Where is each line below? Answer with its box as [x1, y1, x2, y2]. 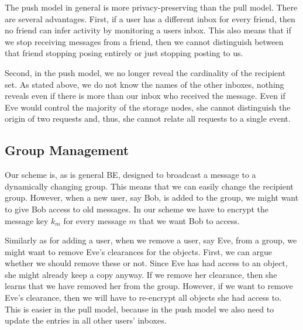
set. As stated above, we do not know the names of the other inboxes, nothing [5, 78, 284, 90]
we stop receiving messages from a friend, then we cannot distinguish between [5, 35, 284, 47]
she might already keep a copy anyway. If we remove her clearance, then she [5, 268, 277, 280]
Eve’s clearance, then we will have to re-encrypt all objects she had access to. [5, 291, 282, 304]
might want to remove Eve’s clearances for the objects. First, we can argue [5, 245, 272, 257]
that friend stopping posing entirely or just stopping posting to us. [5, 47, 243, 59]
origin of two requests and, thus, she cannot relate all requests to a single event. [5, 112, 291, 125]
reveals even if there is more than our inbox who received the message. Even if [5, 90, 285, 102]
